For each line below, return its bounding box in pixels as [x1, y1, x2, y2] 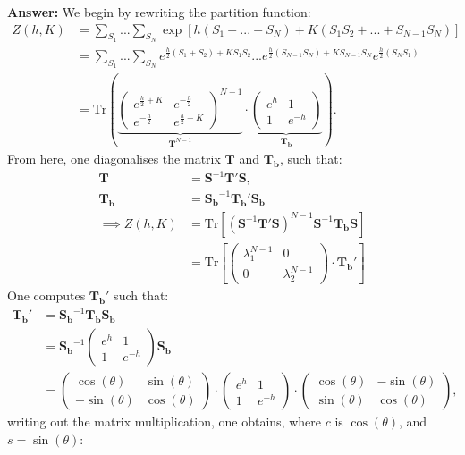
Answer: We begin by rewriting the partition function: [7, 3, 311, 21]
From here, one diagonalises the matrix [7, 149, 221, 168]
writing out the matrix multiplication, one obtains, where [7, 412, 322, 431]
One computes [7, 286, 86, 305]
